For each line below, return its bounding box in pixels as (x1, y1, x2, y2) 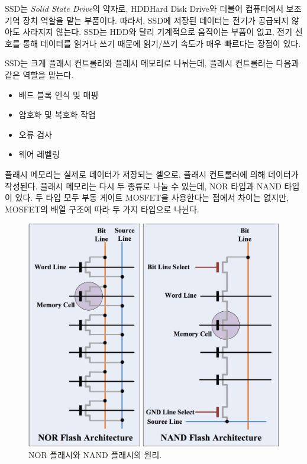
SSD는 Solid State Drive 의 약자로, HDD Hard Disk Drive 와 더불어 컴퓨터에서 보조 (5, 2, 302, 14)
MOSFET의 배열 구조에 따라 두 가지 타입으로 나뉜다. (5, 202, 199, 215)
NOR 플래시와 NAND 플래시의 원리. (28, 449, 162, 461)
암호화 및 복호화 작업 (18, 108, 96, 121)
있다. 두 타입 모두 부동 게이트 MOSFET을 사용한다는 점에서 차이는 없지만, (15, 191, 289, 204)
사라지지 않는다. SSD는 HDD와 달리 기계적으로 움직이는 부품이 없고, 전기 (22, 25, 293, 38)
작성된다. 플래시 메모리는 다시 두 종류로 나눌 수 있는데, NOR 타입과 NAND (5, 179, 282, 192)
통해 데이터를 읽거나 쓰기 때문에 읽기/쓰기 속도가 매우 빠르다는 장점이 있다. (22, 37, 301, 49)
